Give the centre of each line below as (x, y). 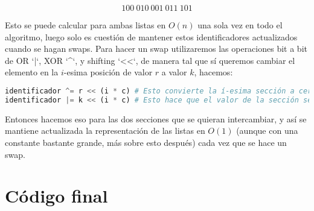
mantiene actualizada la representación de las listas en (105, 131)
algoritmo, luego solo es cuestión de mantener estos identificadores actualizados (151, 36)
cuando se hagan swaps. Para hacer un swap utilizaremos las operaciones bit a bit (156, 49)
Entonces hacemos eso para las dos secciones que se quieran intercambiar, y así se (156, 118)
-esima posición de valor (108, 72)
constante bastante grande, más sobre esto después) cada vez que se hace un (146, 142)
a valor (174, 72)
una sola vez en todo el (240, 25)
